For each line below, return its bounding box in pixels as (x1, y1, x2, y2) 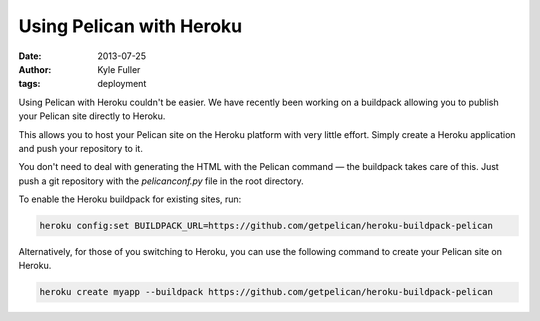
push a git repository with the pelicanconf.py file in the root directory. (18, 175, 304, 187)
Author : (18, 63, 52, 75)
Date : (18, 50, 42, 62)
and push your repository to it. (18, 142, 144, 154)
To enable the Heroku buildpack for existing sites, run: (18, 193, 242, 205)
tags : (18, 78, 41, 90)
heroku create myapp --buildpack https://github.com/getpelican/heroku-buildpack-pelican (39, 286, 494, 298)
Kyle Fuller (97, 63, 141, 75)
